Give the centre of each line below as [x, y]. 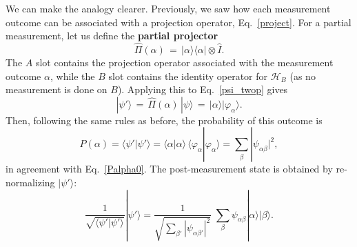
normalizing [30, 182]
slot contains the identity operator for [188, 76]
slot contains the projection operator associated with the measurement [184, 62]
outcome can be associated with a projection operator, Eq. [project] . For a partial [178, 22]
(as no [303, 76]
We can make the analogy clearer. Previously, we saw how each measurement [168, 8]
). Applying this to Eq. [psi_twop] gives [203, 89]
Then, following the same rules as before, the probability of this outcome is [164, 120]
